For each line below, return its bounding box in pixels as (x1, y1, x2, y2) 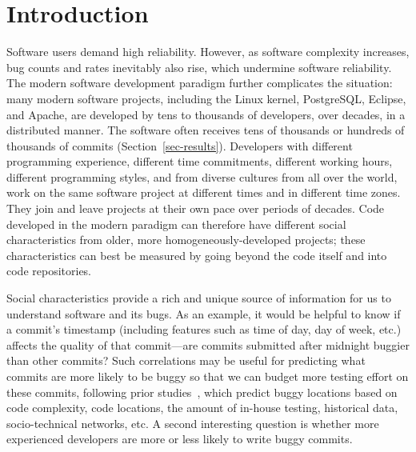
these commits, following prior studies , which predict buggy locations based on (6, 383, 398, 400)
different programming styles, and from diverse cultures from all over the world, (6, 168, 398, 185)
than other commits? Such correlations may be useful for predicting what (6, 352, 366, 369)
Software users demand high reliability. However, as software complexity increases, (6, 43, 410, 60)
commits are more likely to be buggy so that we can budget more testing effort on (6, 368, 409, 384)
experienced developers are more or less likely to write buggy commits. (6, 430, 353, 447)
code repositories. (6, 262, 92, 279)
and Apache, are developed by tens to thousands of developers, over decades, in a (6, 106, 406, 122)
